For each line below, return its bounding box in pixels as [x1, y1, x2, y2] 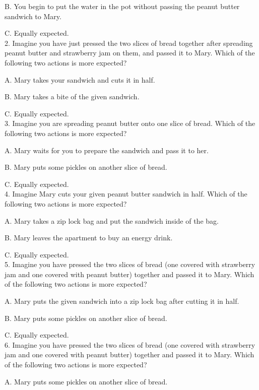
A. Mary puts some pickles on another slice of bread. [5, 376, 168, 386]
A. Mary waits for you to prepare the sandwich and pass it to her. [5, 145, 209, 155]
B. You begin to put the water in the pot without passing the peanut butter [5, 1, 240, 11]
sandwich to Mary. [5, 11, 61, 21]
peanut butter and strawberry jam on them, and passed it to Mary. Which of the [5, 47, 255, 58]
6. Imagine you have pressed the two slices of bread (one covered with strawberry [5, 339, 255, 350]
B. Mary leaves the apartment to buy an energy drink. [5, 232, 173, 243]
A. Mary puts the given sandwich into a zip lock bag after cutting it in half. [5, 296, 239, 306]
